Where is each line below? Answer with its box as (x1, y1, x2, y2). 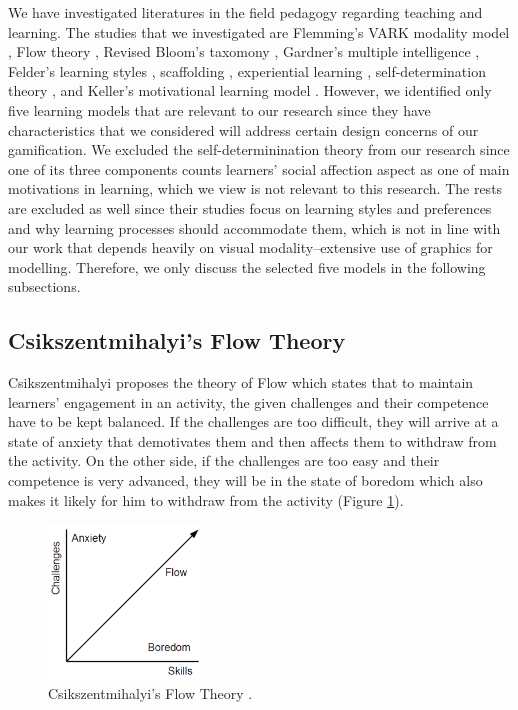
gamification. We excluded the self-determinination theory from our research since (8, 139, 510, 160)
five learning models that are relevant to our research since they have (8, 99, 431, 120)
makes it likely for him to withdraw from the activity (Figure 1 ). (8, 489, 404, 510)
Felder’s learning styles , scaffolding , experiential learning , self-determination (8, 60, 486, 81)
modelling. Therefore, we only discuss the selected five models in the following (8, 256, 486, 277)
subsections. (8, 276, 81, 297)
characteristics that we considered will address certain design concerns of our (8, 119, 479, 140)
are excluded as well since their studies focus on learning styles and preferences (8, 197, 492, 218)
